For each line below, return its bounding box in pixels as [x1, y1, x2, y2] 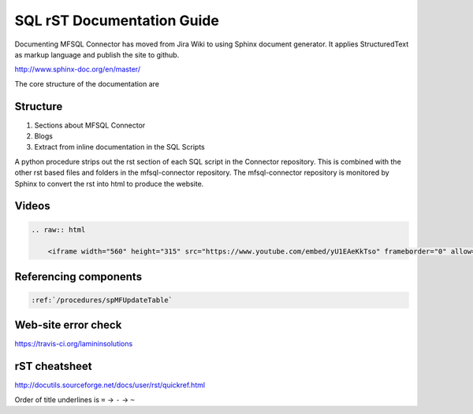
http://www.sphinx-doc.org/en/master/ [14, 65, 141, 74]
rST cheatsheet [14, 360, 92, 373]
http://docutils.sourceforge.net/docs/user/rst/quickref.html [14, 380, 205, 390]
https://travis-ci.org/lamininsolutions [14, 339, 133, 349]
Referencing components [14, 270, 142, 283]
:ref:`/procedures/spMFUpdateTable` [31, 295, 173, 305]
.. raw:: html [31, 225, 86, 234]
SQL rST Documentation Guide [14, 12, 220, 29]
